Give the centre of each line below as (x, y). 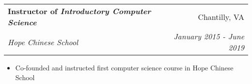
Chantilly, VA (221, 17)
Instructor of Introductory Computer (79, 11)
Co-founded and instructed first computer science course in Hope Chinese (124, 67)
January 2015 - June (209, 36)
